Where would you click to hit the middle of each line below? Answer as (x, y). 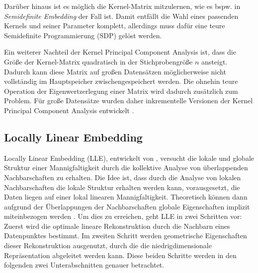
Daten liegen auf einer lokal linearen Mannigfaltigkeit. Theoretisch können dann (126, 197)
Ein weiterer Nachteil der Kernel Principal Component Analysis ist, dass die (120, 52)
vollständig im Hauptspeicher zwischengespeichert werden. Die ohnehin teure (121, 81)
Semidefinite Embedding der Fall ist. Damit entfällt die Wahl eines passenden (121, 16)
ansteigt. (215, 61)
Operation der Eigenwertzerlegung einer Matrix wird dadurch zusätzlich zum (121, 91)
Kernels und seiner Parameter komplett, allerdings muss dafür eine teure (115, 26)
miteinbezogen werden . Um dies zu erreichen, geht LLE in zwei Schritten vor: (123, 216)
